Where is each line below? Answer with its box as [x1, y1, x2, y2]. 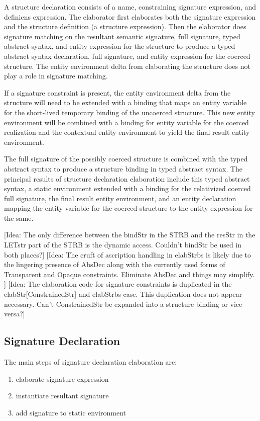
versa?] [4, 308, 25, 319]
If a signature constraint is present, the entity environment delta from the [4, 87, 231, 98]
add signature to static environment [16, 407, 126, 417]
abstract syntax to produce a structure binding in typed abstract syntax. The [4, 163, 243, 174]
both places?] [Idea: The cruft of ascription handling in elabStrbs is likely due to [4, 249, 251, 260]
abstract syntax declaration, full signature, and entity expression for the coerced [4, 50, 250, 61]
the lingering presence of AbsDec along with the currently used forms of [4, 259, 225, 270]
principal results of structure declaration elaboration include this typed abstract [4, 173, 250, 184]
